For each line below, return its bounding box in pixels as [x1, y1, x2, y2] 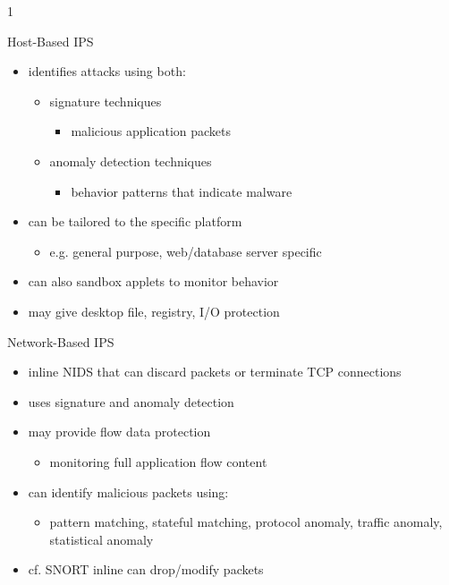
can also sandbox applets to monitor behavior [28, 272, 279, 291]
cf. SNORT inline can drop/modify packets [28, 560, 264, 579]
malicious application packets [71, 122, 232, 140]
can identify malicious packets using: [28, 482, 229, 501]
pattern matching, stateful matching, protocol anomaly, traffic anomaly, [49, 513, 443, 531]
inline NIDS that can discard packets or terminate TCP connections [28, 362, 402, 381]
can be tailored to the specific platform [28, 212, 242, 231]
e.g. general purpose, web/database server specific [49, 242, 322, 260]
